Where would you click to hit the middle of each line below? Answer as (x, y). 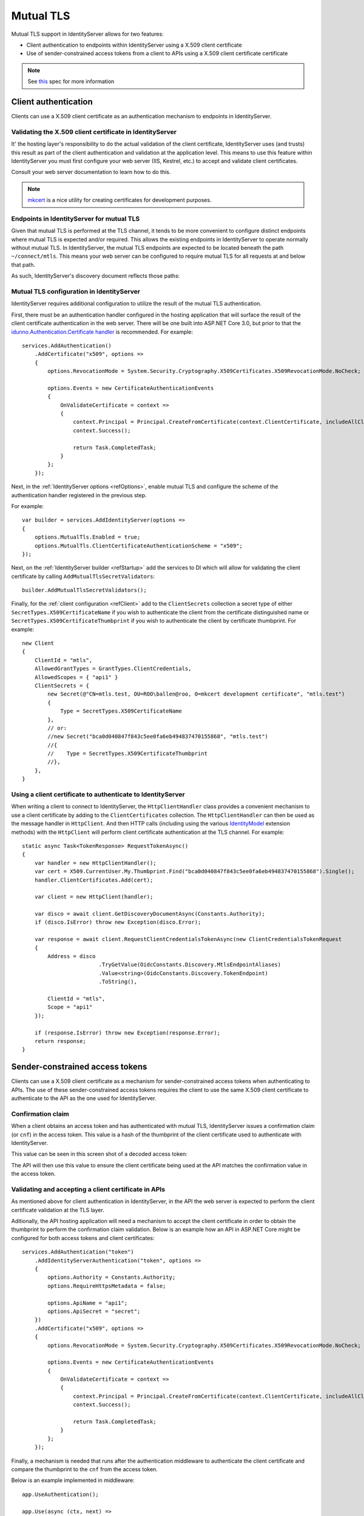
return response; (60, 1041)
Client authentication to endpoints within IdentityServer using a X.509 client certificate (134, 45)
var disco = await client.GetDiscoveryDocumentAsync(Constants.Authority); (150, 914)
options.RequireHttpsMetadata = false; (107, 1286)
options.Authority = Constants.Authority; (112, 1277)
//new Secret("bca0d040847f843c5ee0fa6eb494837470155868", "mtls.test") (158, 736)
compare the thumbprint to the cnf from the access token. (84, 1469)
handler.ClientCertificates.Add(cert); (94, 880)
